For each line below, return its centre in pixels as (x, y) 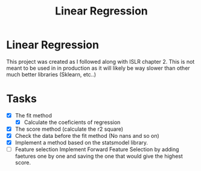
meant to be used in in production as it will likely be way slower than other (98, 68)
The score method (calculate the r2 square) (69, 129)
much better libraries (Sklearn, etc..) (51, 74)
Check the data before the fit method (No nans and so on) (87, 136)
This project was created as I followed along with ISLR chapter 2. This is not (101, 61)
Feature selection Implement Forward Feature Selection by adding (97, 149)
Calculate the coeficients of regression (72, 122)
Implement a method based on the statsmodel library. (81, 143)
